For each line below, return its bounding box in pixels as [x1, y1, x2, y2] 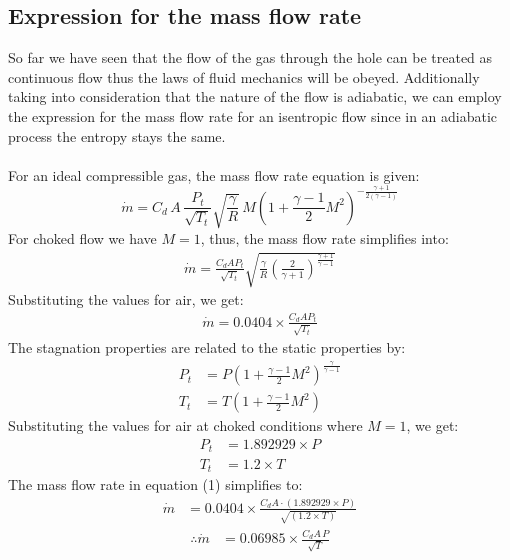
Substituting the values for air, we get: [8, 288, 244, 309]
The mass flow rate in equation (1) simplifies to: [8, 473, 303, 494]
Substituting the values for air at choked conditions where [8, 415, 363, 436]
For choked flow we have [8, 227, 157, 248]
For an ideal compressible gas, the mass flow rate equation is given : [8, 164, 420, 185]
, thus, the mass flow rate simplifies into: [200, 227, 449, 248]
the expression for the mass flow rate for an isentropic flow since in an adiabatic [8, 105, 498, 126]
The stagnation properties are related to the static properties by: [8, 337, 406, 358]
